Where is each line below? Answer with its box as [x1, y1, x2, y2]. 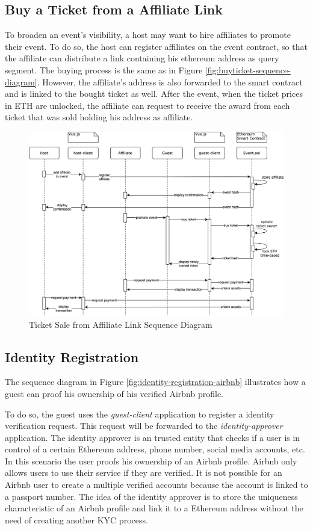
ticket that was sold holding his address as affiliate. [5, 111, 193, 123]
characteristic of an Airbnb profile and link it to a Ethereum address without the [5, 502, 303, 514]
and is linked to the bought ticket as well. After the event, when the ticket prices [5, 87, 303, 100]
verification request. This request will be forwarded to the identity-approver [5, 419, 283, 432]
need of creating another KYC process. [5, 513, 148, 526]
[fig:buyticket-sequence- [205, 63, 291, 76]
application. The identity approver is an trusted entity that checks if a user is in [5, 431, 300, 443]
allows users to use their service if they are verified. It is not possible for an [5, 466, 282, 479]
